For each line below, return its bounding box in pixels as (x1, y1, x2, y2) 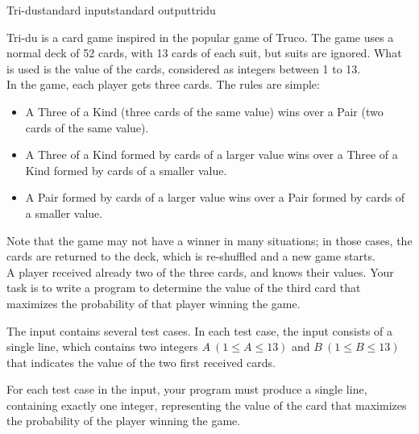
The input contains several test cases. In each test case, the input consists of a (6, 322, 393, 339)
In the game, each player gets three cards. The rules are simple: (6, 76, 320, 93)
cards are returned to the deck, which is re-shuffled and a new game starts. (6, 248, 375, 265)
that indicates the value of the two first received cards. (6, 353, 276, 370)
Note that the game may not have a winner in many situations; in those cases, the (6, 232, 413, 248)
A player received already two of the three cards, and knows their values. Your (6, 263, 394, 280)
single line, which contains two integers (6, 338, 198, 355)
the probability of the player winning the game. (6, 412, 241, 429)
